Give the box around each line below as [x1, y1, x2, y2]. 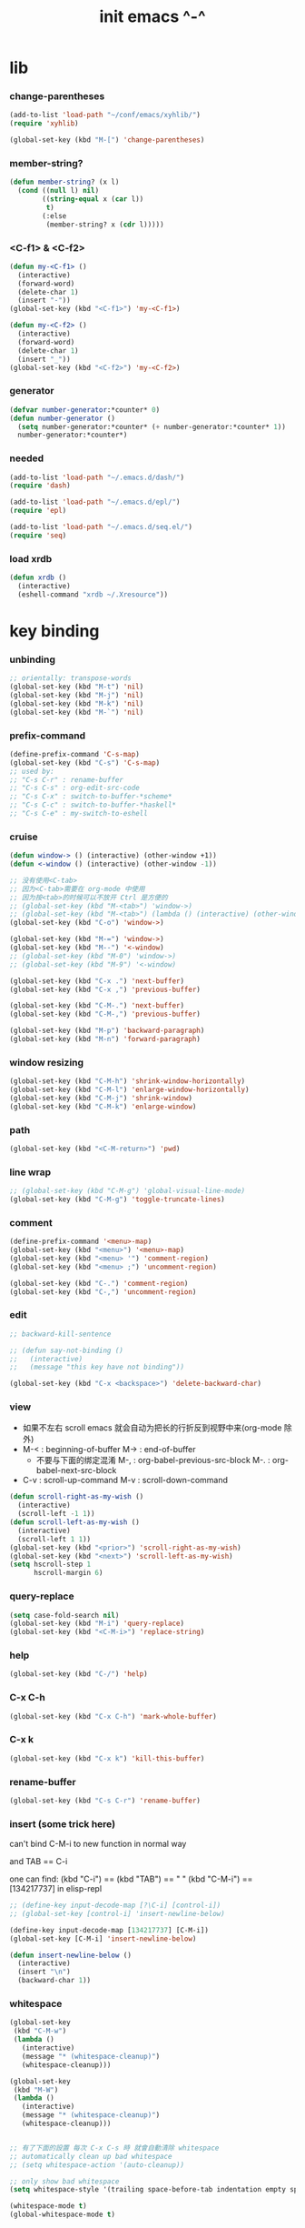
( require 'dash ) [9, 481, 71, 490]
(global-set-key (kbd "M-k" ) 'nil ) [9, 698, 144, 708]
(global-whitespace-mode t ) [9, 2210, 116, 2220]
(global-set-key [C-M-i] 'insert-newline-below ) [9, 1934, 197, 1943]
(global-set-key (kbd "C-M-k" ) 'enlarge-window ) [9, 1102, 197, 1111]
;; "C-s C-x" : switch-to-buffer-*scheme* [9, 792, 172, 801]
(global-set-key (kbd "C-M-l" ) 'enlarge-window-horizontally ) [9, 1085, 250, 1095]
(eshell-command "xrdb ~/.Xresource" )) [17, 589, 169, 599]
